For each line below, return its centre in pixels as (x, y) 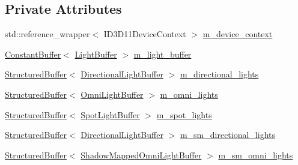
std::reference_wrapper (47, 34)
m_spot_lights (184, 114)
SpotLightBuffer (110, 114)
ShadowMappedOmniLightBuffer (141, 154)
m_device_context (238, 34)
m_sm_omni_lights (256, 154)
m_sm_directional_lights (227, 135)
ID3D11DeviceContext (145, 34)
